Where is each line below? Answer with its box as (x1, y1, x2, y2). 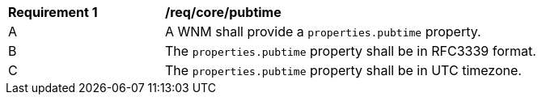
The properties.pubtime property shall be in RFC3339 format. (165, 43, 536, 59)
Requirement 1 (8, 4, 98, 20)
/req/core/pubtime (165, 4, 282, 20)
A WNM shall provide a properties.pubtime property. (165, 23, 481, 40)
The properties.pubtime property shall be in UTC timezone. (165, 62, 522, 78)
